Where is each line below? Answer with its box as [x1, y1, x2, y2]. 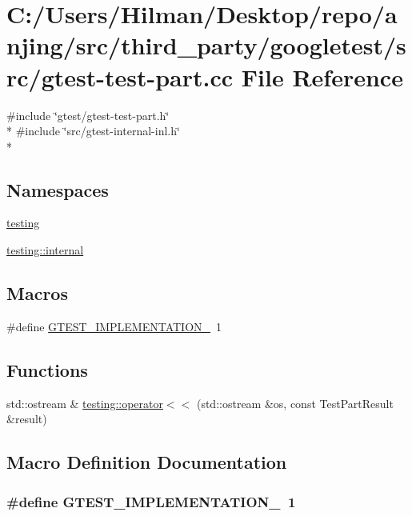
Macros [6, 281, 68, 306]
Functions [6, 357, 88, 382]
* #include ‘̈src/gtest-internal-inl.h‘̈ [6, 122, 180, 139]
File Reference [241, 60, 403, 93]
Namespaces [6, 177, 109, 202]
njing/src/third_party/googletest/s [6, 29, 406, 62]
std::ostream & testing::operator [6, 394, 163, 411]
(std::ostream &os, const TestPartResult [196, 394, 394, 411]
